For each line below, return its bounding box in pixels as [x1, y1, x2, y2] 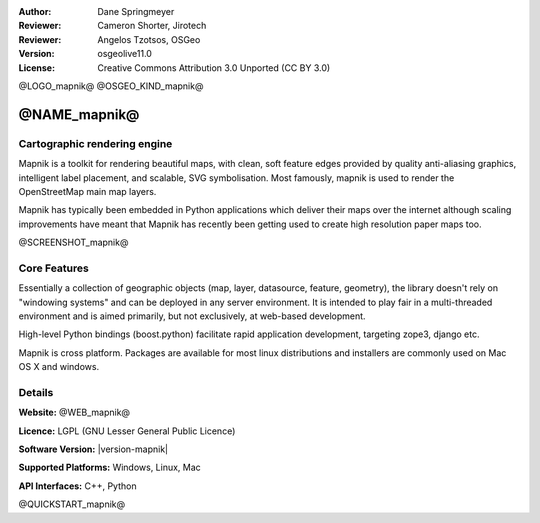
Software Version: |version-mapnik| [18, 443, 169, 455]
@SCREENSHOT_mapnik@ [18, 236, 129, 249]
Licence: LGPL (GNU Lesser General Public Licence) [18, 425, 236, 437]
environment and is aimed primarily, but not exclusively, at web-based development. [18, 310, 366, 322]
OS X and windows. [18, 361, 100, 373]
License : [18, 61, 55, 74]
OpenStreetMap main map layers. [18, 185, 157, 197]
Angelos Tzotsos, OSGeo [97, 33, 201, 45]
